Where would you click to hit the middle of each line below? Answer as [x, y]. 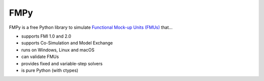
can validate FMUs [40, 57]
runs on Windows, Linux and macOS [58, 50]
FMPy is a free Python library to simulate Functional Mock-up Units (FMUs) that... [91, 27]
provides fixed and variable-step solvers [62, 63]
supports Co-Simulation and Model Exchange [67, 43]
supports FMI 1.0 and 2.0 [46, 36]
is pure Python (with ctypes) [50, 70]
